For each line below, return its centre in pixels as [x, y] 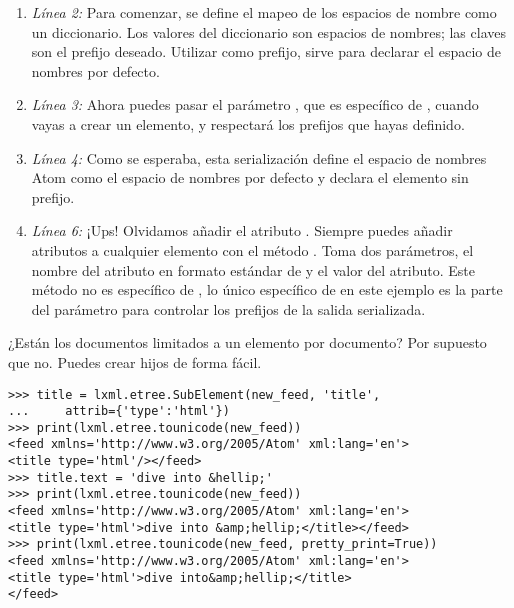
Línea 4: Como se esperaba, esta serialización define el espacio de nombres [259, 157]
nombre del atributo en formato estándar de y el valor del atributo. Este [253, 269]
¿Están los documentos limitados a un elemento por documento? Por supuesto [247, 342]
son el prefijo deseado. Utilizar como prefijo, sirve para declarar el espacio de [266, 51]
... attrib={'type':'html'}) [119, 411]
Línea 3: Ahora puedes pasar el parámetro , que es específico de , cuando [255, 104]
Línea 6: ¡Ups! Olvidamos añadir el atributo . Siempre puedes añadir [242, 230]
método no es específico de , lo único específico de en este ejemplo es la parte [267, 289]
